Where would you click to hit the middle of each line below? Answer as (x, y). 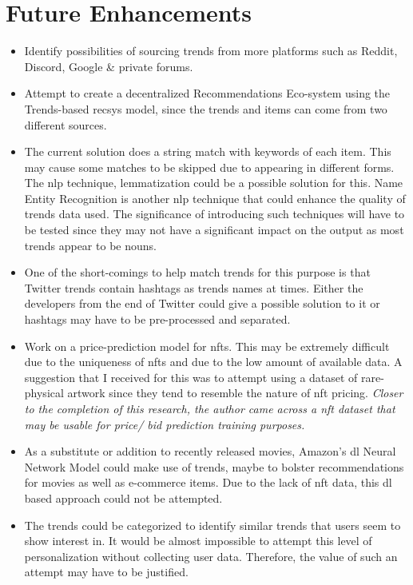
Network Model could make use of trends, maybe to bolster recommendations (214, 466)
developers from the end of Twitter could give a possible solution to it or (202, 303)
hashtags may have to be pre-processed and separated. (157, 319)
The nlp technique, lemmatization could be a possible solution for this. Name (214, 183)
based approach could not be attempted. (123, 497)
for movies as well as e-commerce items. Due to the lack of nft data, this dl (208, 482)
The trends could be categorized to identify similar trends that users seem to (212, 525)
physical (44, 393)
